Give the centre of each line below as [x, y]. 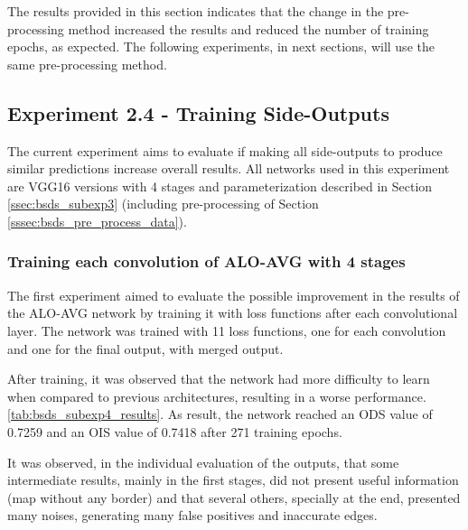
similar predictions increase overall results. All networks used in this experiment [229, 168]
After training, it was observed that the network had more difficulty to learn [219, 379]
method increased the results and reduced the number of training [248, 28]
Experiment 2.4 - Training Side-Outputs [198, 112]
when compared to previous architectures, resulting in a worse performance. [217, 396]
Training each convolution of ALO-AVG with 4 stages [206, 261]
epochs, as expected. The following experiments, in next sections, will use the [221, 46]
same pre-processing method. [87, 64]
